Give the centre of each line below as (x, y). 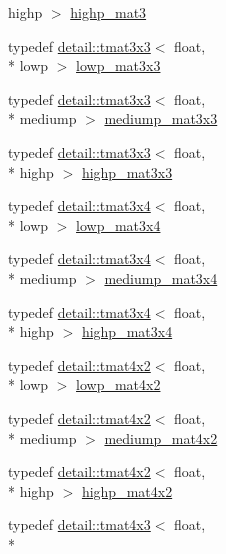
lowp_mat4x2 (118, 384)
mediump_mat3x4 (161, 277)
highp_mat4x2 (127, 490)
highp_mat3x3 (127, 171)
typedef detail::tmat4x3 (79, 524)
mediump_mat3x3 (161, 118)
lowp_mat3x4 (118, 224)
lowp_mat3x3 (118, 65)
